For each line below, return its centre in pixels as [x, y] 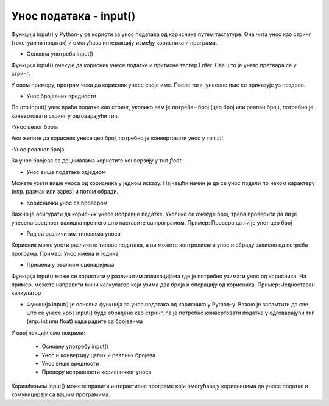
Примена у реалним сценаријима [70, 265]
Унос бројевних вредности [62, 96]
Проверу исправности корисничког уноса [97, 372]
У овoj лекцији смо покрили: [48, 332]
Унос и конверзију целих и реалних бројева [98, 355]
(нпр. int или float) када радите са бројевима [85, 321]
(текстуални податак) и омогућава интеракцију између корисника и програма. [114, 42]
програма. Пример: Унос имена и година [65, 253]
